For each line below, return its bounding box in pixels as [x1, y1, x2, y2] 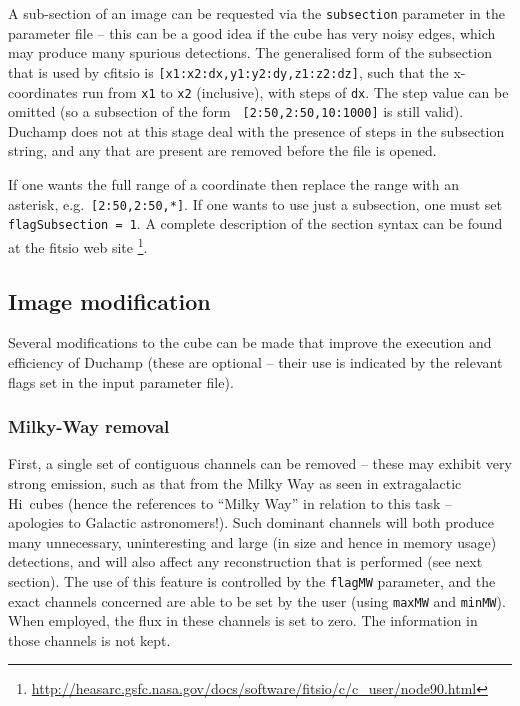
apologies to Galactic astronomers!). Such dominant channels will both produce [8, 512, 494, 533]
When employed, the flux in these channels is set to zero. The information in [8, 610, 478, 631]
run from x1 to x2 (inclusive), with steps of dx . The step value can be [82, 81, 509, 102]
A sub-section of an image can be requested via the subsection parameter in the [8, 3, 505, 23]
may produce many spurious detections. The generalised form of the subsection [8, 42, 492, 63]
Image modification [8, 285, 211, 316]
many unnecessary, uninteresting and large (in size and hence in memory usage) [8, 531, 497, 552]
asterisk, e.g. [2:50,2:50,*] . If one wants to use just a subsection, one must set [8, 193, 502, 214]
